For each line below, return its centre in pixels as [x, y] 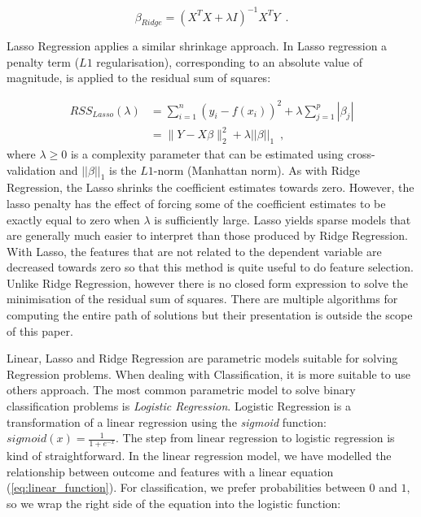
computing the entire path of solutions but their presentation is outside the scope [210, 315]
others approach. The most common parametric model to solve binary [181, 390]
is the [123, 169]
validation [31, 169]
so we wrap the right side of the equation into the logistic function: [174, 503]
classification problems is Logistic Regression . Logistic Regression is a [179, 406]
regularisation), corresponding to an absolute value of [230, 61]
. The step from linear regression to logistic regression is [255, 438]
